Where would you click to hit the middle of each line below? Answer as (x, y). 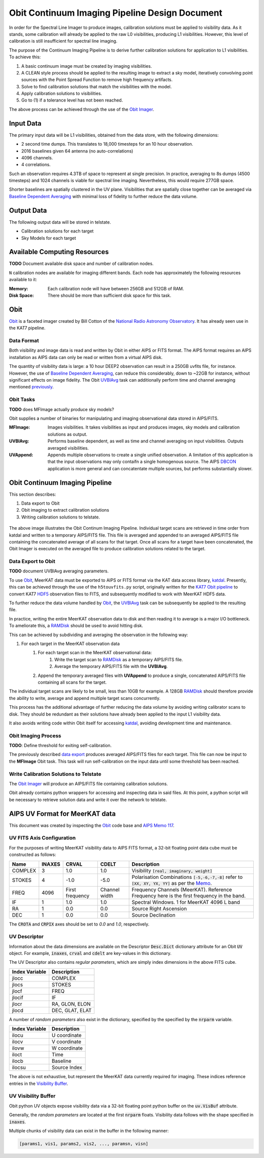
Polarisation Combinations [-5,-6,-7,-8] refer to (187, 877)
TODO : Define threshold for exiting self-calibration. (60, 746)
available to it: (23, 280)
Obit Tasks (22, 400)
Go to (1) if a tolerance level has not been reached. (72, 100)
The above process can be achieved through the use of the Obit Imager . (81, 109)
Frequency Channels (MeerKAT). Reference (182, 889)
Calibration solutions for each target (57, 231)
